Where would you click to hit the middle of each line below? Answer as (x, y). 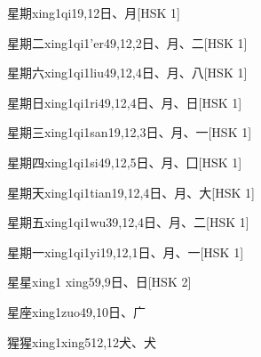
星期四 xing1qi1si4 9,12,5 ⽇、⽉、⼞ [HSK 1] (125, 162)
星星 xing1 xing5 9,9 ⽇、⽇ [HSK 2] (99, 282)
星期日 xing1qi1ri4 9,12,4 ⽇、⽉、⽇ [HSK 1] (125, 102)
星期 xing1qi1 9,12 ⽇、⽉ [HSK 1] (94, 12)
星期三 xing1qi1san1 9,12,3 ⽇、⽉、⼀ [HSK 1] (130, 132)
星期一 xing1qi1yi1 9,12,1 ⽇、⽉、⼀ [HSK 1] (126, 252)
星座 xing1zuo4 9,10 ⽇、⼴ (76, 311)
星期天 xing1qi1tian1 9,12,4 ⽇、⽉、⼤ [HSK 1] (131, 192)
